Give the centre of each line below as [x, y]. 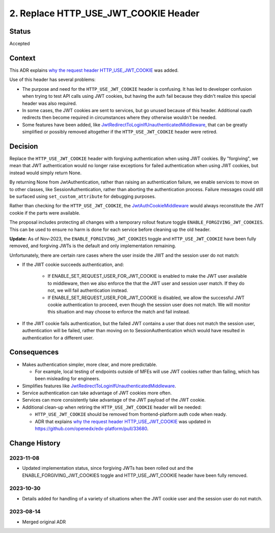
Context [22, 58]
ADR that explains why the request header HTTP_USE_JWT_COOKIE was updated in [123, 421]
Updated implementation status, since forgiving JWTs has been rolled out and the [108, 468]
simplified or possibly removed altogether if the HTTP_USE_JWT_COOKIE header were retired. [120, 132]
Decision [24, 146]
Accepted [20, 44]
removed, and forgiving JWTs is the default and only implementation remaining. [93, 246]
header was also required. [50, 103]
